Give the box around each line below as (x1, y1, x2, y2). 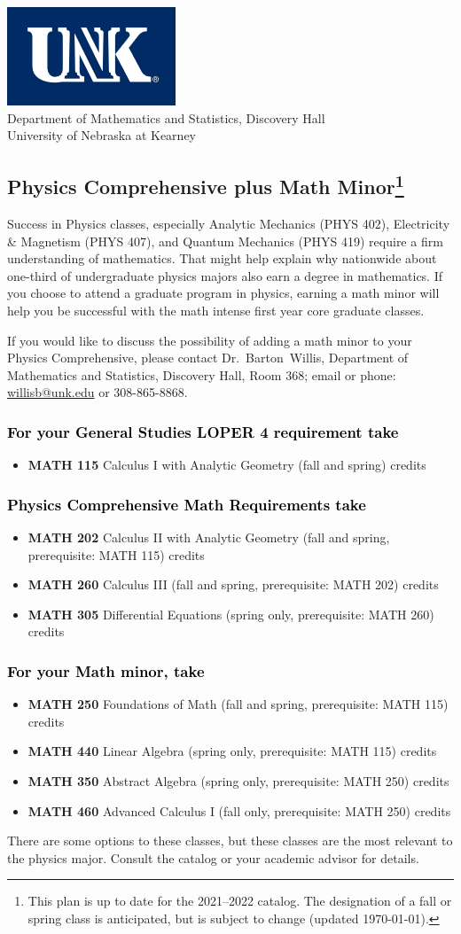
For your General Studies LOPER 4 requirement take (7, 420, 399, 442)
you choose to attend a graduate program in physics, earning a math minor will (7, 284, 440, 302)
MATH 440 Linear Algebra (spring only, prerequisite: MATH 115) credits (27, 742, 437, 760)
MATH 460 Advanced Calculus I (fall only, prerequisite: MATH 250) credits (27, 801, 451, 820)
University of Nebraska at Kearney (7, 126, 196, 144)
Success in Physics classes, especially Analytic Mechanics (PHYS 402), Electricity (7, 214, 450, 232)
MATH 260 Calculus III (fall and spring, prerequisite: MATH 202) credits (27, 575, 439, 594)
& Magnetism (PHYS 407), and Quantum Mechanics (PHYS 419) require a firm (7, 231, 443, 250)
